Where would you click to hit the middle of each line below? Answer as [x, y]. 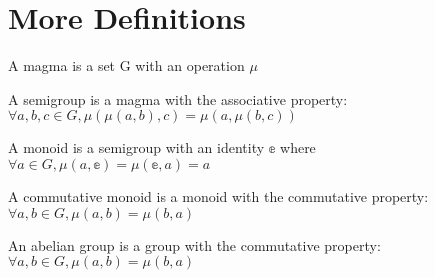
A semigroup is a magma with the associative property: [178, 98]
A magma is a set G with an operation [126, 65]
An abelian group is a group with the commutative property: [194, 244]
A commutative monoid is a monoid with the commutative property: [218, 195]
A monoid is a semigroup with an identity [136, 147]
